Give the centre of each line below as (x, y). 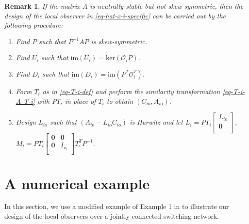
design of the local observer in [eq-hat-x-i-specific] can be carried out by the (115, 15)
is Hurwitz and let (156, 122)
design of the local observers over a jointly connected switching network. (112, 216)
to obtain (120, 101)
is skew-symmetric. (119, 41)
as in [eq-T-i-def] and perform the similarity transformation (131, 91)
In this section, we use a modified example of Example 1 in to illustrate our (117, 206)
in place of (80, 101)
